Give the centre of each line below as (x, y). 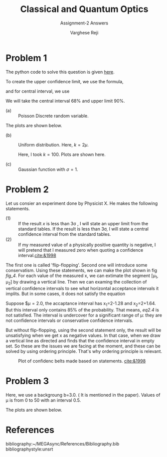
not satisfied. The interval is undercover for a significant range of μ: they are (84, 315)
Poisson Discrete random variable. (53, 116)
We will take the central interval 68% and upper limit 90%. (65, 101)
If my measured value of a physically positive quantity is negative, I (87, 245)
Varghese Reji (84, 32)
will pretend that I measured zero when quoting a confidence (81, 250)
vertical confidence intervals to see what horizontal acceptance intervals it (82, 289)
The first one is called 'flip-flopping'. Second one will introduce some (77, 265)
